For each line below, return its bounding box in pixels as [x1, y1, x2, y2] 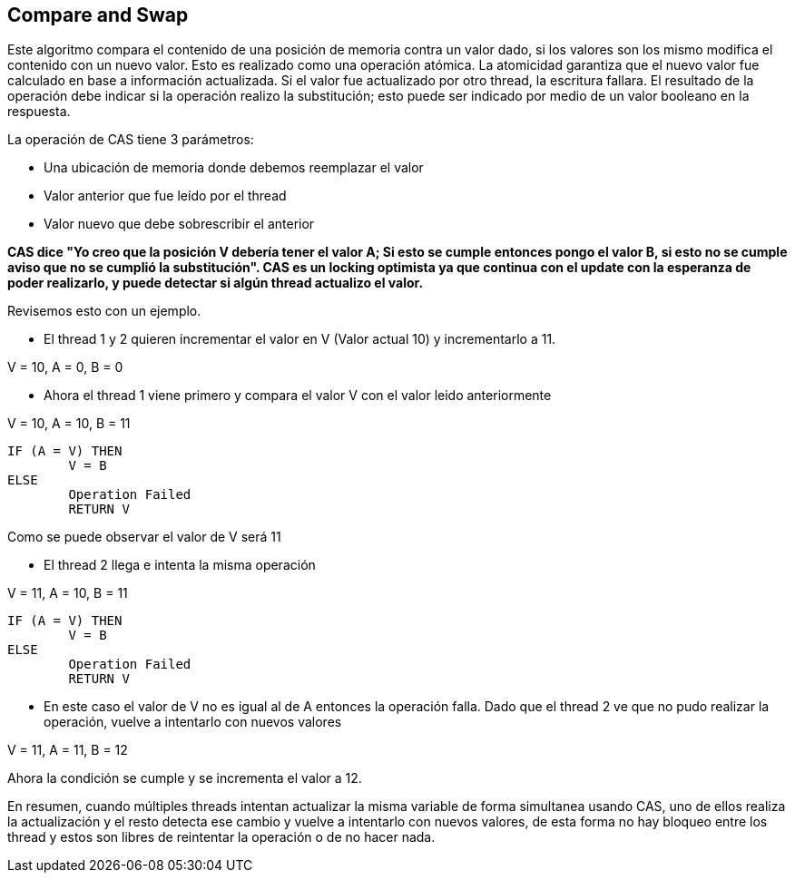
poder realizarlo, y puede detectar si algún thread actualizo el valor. [7, 275, 424, 291]
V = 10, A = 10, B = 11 [7, 416, 131, 432]
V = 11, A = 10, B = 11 [7, 585, 128, 601]
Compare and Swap [7, 4, 189, 26]
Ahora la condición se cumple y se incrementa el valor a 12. [7, 770, 362, 787]
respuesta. [7, 103, 71, 120]
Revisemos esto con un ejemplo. [7, 303, 201, 319]
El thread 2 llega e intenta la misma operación [44, 557, 316, 573]
